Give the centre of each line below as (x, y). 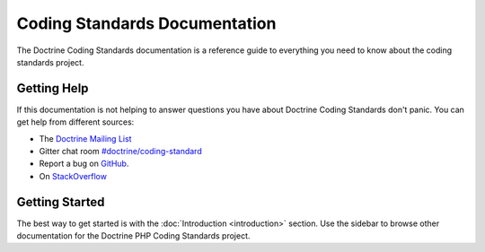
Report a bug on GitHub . (84, 164)
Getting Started (61, 202)
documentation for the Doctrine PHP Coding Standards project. (133, 236)
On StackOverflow (73, 176)
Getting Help (53, 88)
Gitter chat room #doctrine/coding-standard (120, 152)
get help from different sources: (75, 122)
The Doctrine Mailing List (85, 138)
